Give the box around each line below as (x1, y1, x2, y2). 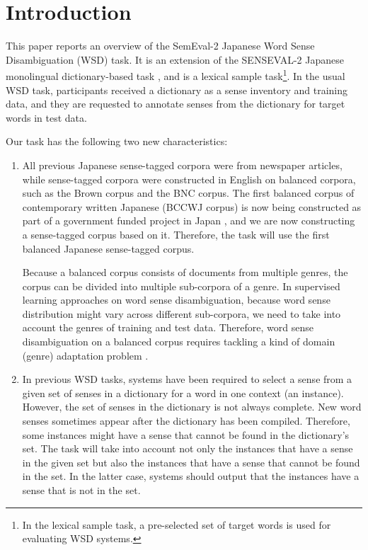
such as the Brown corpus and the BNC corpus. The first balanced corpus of (22, 185, 355, 200)
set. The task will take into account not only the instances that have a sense (22, 441, 353, 456)
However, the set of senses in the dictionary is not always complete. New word (22, 399, 362, 414)
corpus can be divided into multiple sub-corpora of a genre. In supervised (22, 278, 340, 293)
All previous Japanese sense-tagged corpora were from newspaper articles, (22, 157, 343, 172)
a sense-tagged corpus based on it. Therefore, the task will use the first (22, 227, 330, 241)
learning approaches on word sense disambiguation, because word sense (22, 292, 330, 307)
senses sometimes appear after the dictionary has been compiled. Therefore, (22, 413, 350, 428)
